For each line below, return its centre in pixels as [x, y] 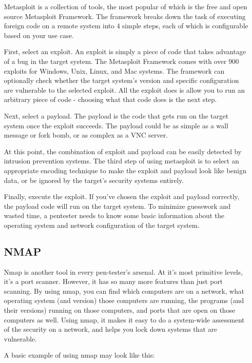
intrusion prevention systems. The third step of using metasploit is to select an [122, 161]
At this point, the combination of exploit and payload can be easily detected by [123, 151]
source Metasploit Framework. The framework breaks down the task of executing [125, 16]
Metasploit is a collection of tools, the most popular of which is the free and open [126, 6]
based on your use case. [39, 35]
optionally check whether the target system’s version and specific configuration [121, 80]
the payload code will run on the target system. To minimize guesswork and [117, 206]
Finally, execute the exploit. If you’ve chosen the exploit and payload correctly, [122, 196]
